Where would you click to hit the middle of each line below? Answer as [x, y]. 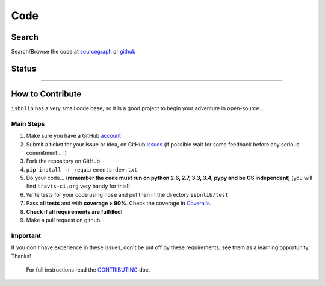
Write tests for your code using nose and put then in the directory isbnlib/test [127, 194]
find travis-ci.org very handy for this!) [78, 186]
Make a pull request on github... [65, 220]
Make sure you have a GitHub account [74, 136]
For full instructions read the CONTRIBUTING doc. [88, 269]
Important [26, 235]
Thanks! [21, 256]
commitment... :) [47, 152]
